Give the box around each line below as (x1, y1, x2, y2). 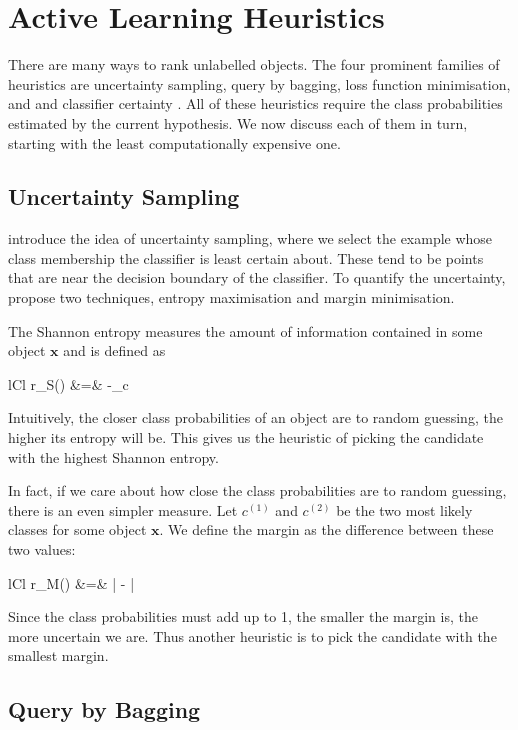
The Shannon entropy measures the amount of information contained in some (8, 320, 483, 341)
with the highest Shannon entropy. (8, 446, 219, 467)
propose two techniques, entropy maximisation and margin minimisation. (8, 287, 455, 308)
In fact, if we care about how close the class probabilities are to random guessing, (8, 480, 507, 501)
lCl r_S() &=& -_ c (8, 373, 129, 394)
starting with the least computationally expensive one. (8, 132, 341, 153)
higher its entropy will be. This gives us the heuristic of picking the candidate (8, 427, 484, 448)
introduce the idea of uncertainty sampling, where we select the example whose (8, 228, 493, 249)
